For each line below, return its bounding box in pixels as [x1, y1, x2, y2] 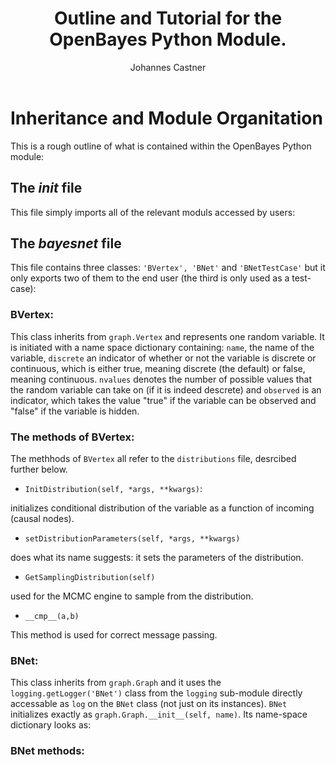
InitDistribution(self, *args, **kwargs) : [24, 482, 203, 494]
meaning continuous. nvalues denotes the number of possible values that [10, 373, 313, 385]
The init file [10, 180, 83, 197]
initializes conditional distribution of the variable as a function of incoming [10, 502, 315, 514]
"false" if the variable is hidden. [10, 405, 140, 417]
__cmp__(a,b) [24, 611, 80, 621]
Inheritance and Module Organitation [10, 107, 323, 129]
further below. [10, 463, 68, 475]
